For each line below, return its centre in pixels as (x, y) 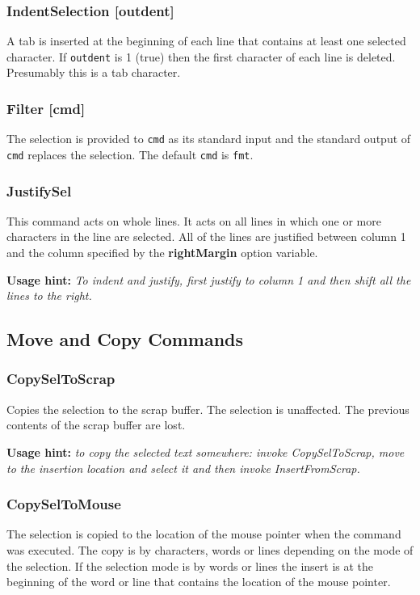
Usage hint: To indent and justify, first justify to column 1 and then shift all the (209, 279)
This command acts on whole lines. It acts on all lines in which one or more (194, 220)
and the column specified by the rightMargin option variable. (162, 252)
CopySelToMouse (64, 504)
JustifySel (39, 190)
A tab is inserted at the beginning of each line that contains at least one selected (206, 41)
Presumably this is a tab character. (94, 72)
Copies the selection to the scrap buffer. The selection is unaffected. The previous (208, 409)
